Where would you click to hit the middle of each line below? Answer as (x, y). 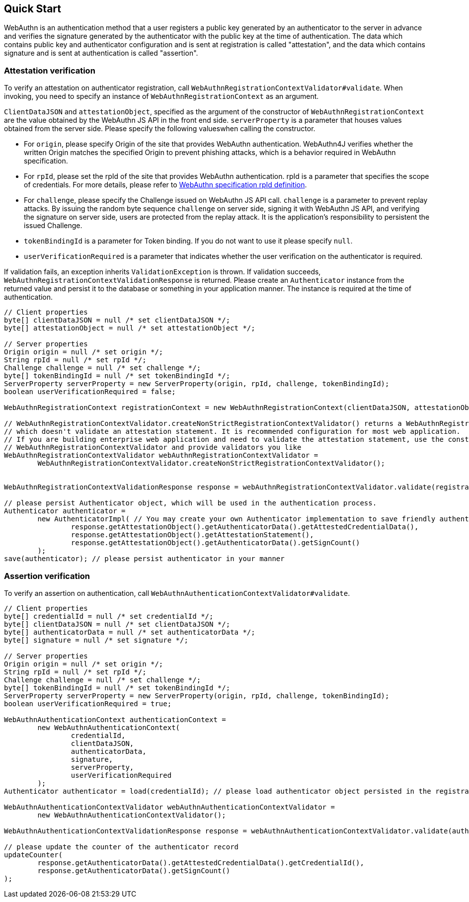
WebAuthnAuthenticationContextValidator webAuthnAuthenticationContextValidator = (169, 807)
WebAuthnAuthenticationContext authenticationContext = (115, 719)
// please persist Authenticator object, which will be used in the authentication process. (191, 503)
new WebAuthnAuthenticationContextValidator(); (132, 815)
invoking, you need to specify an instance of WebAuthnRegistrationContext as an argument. (161, 96)
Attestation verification (50, 70)
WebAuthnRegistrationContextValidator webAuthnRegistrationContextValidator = (161, 455)
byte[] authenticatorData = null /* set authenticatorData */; (130, 632)
